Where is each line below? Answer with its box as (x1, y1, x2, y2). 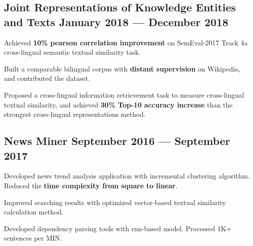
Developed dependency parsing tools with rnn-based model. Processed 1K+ (4, 223, 232, 233)
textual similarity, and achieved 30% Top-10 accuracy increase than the (4, 99, 233, 109)
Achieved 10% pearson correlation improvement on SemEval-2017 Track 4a (4, 37, 248, 47)
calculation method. (4, 207, 63, 217)
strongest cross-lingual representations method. (4, 109, 146, 119)
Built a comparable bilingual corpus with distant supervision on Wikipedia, (4, 63, 240, 73)
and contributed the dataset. (4, 73, 90, 83)
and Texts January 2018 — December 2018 (4, 14, 228, 29)
